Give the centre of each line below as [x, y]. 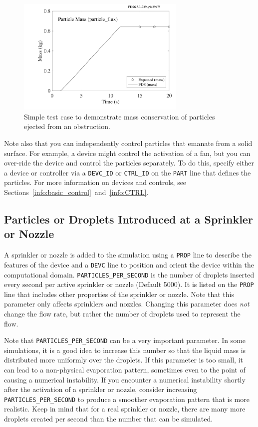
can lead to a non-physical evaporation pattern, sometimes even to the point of [125, 370]
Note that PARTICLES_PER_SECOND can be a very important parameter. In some [125, 340]
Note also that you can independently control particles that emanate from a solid [128, 143]
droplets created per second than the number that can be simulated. [109, 419]
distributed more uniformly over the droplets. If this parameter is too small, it [124, 360]
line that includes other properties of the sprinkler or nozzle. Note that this [119, 294]
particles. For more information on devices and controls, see [95, 182]
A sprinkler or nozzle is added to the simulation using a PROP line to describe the [128, 255]
